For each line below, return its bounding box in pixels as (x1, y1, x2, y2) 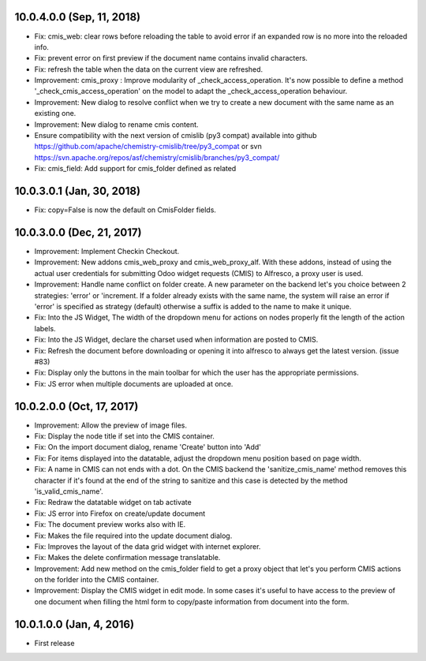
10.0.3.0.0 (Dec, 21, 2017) (14, 226, 142, 239)
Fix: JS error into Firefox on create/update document (34, 509, 205, 518)
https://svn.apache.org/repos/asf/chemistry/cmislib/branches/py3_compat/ (34, 152, 280, 162)
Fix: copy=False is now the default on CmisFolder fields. (34, 205, 217, 215)
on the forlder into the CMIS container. (34, 575, 159, 584)
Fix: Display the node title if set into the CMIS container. (34, 431, 215, 441)
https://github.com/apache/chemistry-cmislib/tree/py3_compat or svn (34, 142, 262, 151)
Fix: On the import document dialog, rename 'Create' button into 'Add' (34, 443, 262, 452)
